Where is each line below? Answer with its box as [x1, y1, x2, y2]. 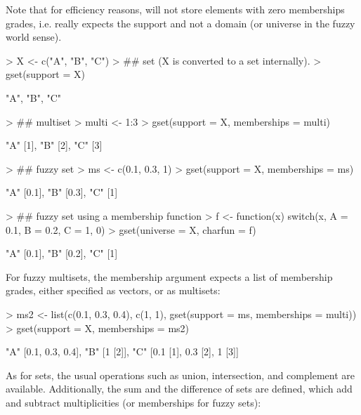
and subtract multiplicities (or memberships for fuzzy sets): [6, 395, 261, 409]
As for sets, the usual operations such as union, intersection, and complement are [6, 367, 355, 382]
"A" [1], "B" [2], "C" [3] [6, 138, 103, 152]
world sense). [6, 29, 62, 44]
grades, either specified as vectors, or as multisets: [6, 283, 221, 298]
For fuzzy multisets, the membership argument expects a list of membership [6, 269, 333, 284]
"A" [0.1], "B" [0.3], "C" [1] [6, 185, 118, 199]
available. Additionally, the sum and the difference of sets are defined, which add [6, 381, 353, 396]
